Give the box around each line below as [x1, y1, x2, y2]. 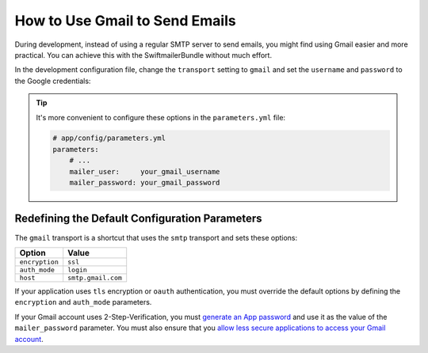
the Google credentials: [14, 76, 91, 85]
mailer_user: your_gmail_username [69, 167, 220, 176]
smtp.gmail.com [67, 273, 123, 282]
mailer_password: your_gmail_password [69, 178, 220, 188]
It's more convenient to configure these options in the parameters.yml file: [36, 112, 285, 122]
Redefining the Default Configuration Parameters [14, 212, 262, 226]
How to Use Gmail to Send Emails [14, 12, 237, 29]
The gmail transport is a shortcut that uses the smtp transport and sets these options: [14, 233, 298, 242]
